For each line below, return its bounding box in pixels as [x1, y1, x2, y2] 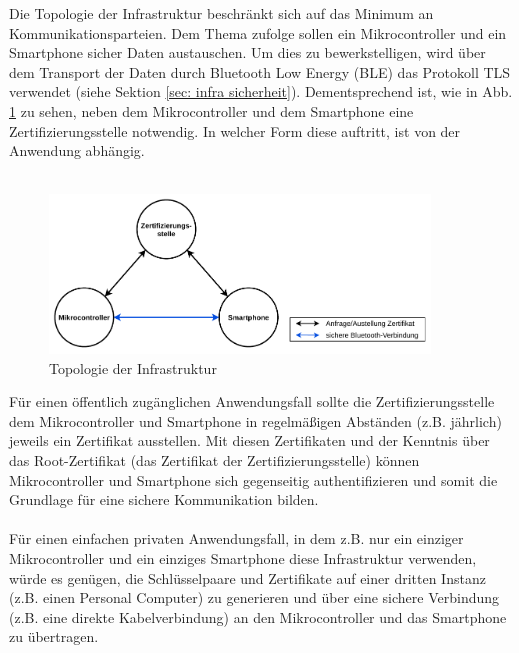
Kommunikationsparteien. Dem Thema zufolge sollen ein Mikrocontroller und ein [9, 22, 507, 43]
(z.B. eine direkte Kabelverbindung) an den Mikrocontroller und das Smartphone [9, 606, 507, 627]
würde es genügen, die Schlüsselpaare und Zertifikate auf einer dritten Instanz [9, 567, 486, 588]
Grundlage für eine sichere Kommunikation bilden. [9, 489, 319, 510]
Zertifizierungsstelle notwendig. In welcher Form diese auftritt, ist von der [9, 120, 461, 141]
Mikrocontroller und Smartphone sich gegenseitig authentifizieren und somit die [9, 469, 498, 490]
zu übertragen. [9, 626, 99, 647]
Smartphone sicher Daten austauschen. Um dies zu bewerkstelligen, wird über [9, 42, 486, 63]
